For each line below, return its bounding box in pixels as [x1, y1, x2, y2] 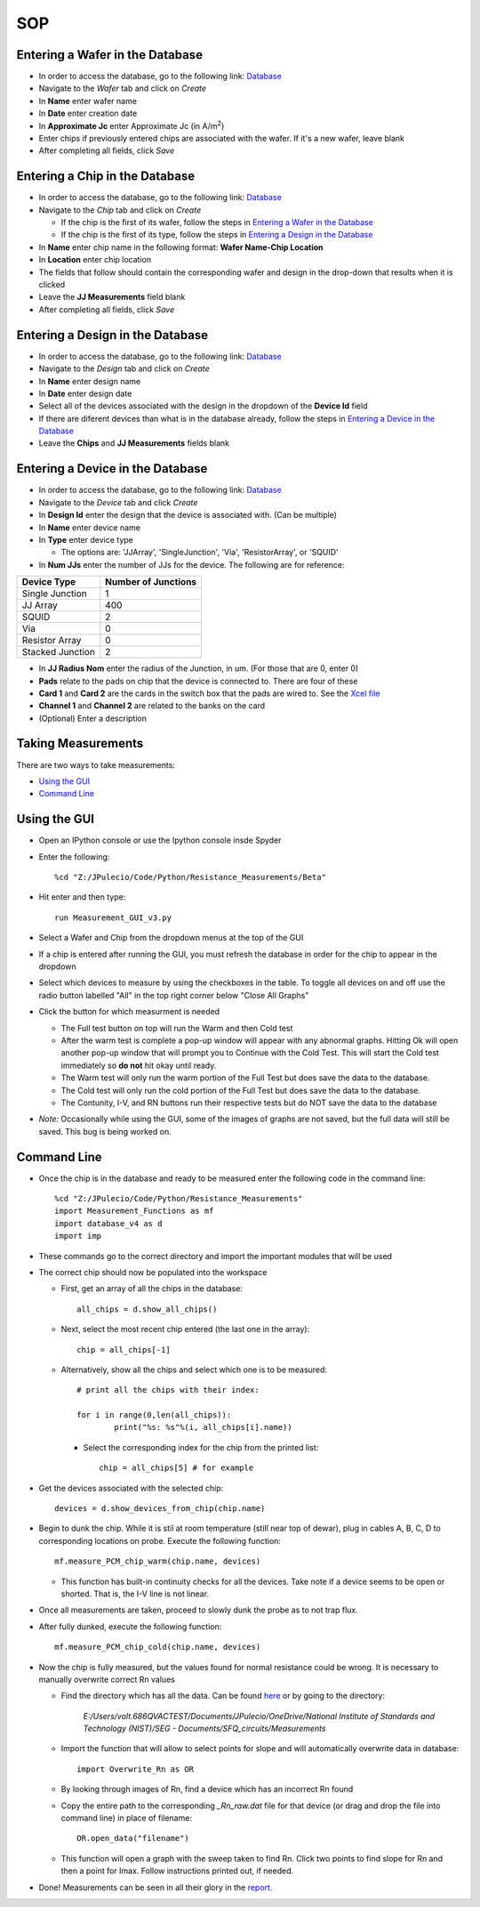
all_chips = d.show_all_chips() [76, 1304, 218, 1314]
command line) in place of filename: [60, 1813, 193, 1823]
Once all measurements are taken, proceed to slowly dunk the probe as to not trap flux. [38, 1604, 359, 1615]
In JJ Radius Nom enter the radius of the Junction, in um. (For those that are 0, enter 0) [38, 663, 359, 674]
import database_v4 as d [54, 1218, 163, 1228]
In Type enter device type [38, 534, 133, 545]
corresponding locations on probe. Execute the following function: [38, 1535, 282, 1546]
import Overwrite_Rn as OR [76, 1764, 195, 1774]
